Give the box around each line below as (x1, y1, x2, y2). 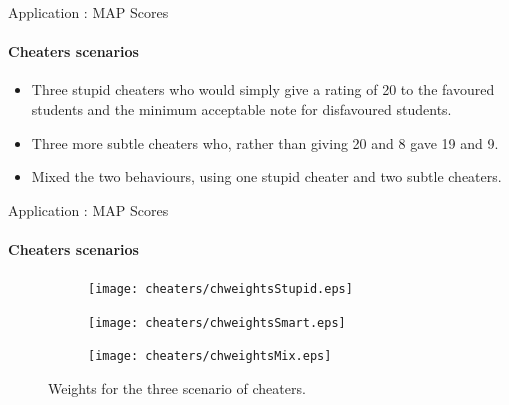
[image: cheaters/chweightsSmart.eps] (88, 315, 346, 330)
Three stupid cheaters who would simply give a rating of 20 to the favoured (31, 79, 495, 100)
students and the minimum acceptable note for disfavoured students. (31, 98, 452, 119)
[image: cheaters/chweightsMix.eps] (88, 349, 332, 364)
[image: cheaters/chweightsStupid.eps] (88, 282, 353, 297)
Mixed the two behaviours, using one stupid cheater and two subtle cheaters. (31, 166, 502, 187)
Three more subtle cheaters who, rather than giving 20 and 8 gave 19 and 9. (31, 132, 499, 153)
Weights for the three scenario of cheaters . (48, 378, 306, 399)
